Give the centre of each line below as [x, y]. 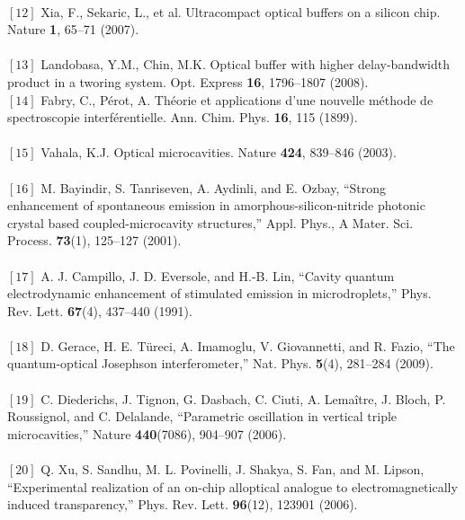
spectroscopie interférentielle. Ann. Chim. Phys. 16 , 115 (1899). [183, 117]
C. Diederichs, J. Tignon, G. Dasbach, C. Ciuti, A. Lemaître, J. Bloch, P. [243, 398]
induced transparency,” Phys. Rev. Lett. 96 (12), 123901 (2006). [183, 504]
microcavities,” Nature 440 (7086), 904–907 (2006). [147, 433]
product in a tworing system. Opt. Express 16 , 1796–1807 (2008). [188, 81]
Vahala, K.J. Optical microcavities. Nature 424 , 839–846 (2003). [219, 152]
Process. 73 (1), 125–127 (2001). [94, 240]
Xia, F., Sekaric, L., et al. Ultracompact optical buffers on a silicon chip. [241, 11]
